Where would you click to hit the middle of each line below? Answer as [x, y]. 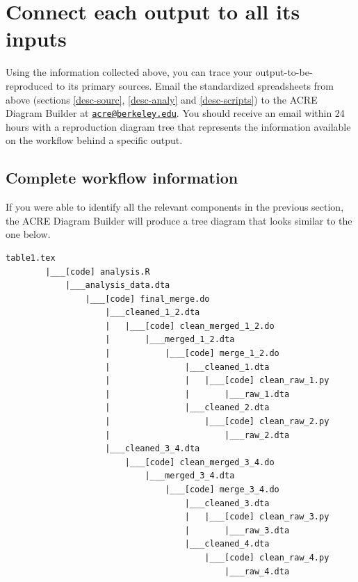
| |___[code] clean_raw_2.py [217, 422]
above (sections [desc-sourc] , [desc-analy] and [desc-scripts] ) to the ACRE [162, 99]
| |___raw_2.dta [197, 435]
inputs [36, 39]
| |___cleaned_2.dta [187, 408]
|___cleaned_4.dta [227, 544]
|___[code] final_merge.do [147, 299]
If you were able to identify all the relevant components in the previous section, [175, 207]
